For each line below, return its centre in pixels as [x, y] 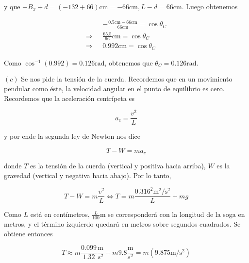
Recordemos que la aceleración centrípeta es [69, 98]
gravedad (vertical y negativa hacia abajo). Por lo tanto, [88, 175]
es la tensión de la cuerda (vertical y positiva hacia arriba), [118, 166]
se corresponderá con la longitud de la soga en [176, 214]
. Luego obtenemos [210, 6]
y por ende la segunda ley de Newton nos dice [72, 136]
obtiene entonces [28, 233]
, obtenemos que [129, 62]
